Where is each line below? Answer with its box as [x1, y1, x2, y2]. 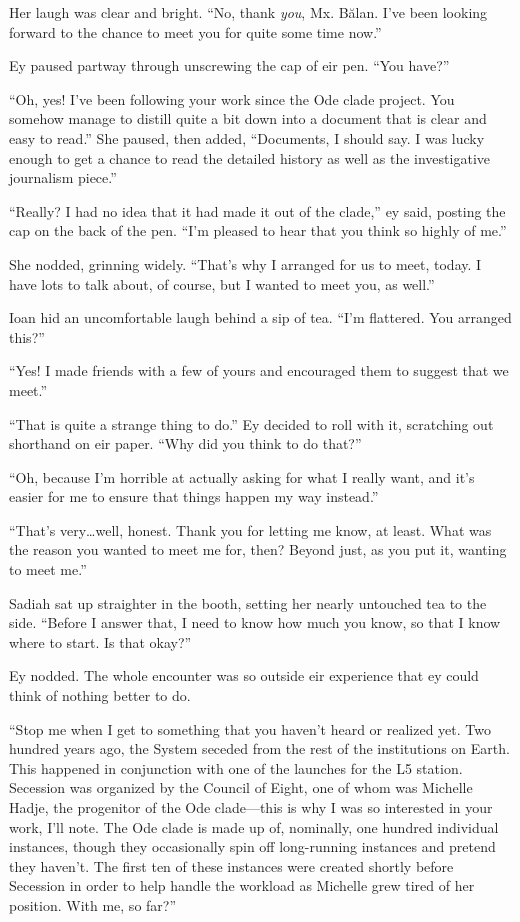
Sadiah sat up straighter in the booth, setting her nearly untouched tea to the [9, 592, 487, 613]
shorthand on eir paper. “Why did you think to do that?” [9, 433, 362, 454]
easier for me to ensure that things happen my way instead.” [9, 486, 379, 507]
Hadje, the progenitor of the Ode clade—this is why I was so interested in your [9, 797, 493, 817]
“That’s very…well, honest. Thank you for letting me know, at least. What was [9, 519, 492, 540]
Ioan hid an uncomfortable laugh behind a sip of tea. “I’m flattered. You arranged [9, 307, 512, 328]
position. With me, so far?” [9, 894, 177, 915]
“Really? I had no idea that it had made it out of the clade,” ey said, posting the [9, 200, 506, 221]
